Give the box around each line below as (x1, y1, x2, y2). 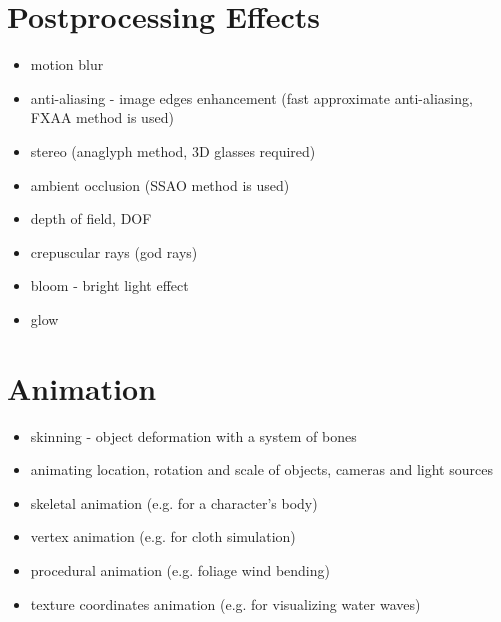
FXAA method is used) (30, 107, 174, 128)
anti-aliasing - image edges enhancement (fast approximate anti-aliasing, (30, 87, 473, 108)
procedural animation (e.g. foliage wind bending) (30, 559, 330, 580)
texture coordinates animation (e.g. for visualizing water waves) (30, 593, 421, 614)
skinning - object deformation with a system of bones (30, 425, 357, 446)
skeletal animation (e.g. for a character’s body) (30, 492, 318, 513)
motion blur (30, 54, 104, 75)
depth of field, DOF (30, 208, 152, 229)
